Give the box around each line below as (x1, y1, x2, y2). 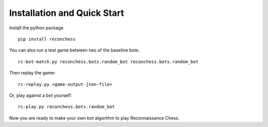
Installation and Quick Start (9, 7, 124, 18)
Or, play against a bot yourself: (9, 92, 72, 98)
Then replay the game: (9, 70, 56, 76)
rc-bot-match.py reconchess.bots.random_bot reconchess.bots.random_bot (18, 59, 199, 64)
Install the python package (9, 25, 64, 31)
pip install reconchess (18, 36, 76, 42)
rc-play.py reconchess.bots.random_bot (18, 104, 115, 110)
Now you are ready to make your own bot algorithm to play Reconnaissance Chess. (9, 115, 180, 121)
